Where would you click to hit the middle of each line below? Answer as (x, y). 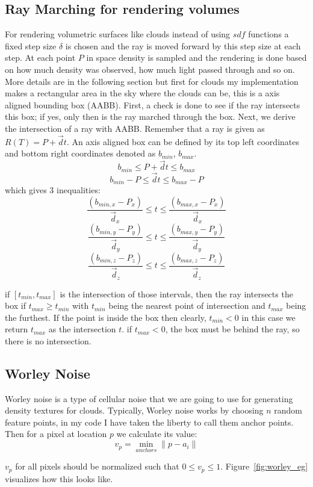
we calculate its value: (157, 434)
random (288, 410)
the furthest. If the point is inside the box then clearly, (106, 317)
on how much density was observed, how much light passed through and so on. (150, 69)
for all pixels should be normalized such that (97, 466)
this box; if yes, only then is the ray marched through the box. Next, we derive (150, 116)
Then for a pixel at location (56, 434)
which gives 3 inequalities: (53, 190)
